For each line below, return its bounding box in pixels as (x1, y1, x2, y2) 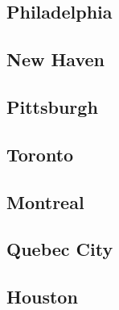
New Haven (6, 47, 105, 72)
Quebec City (6, 237, 113, 262)
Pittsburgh (6, 94, 98, 119)
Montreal (6, 189, 84, 214)
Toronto (6, 141, 74, 166)
